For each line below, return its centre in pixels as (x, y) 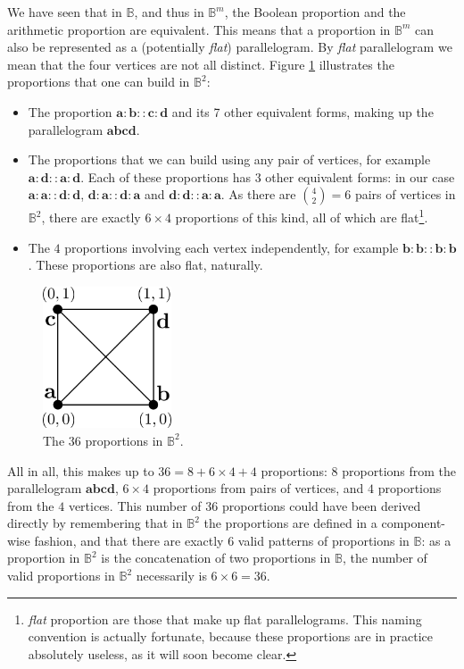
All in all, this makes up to (81, 470)
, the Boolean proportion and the (315, 12)
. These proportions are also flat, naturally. (145, 265)
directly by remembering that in (95, 523)
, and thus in (169, 12)
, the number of (385, 558)
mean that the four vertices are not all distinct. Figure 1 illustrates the (201, 64)
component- (413, 523)
